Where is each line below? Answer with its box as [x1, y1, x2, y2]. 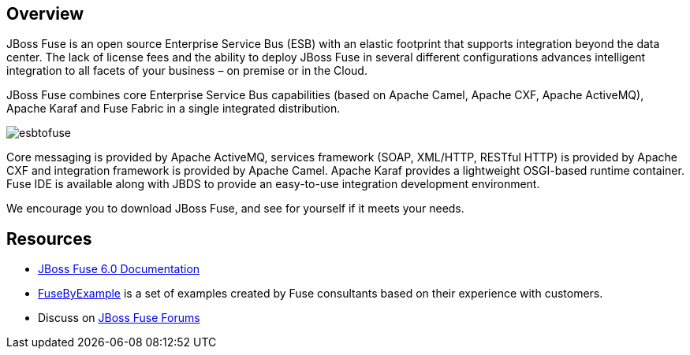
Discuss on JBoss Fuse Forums [38, 311, 200, 325]
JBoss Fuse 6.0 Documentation [38, 262, 200, 276]
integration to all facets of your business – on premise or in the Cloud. [6, 64, 367, 78]
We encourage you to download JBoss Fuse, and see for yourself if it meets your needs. [6, 202, 464, 216]
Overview [6, 4, 84, 24]
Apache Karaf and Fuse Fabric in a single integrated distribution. [6, 102, 341, 116]
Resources [6, 228, 92, 249]
